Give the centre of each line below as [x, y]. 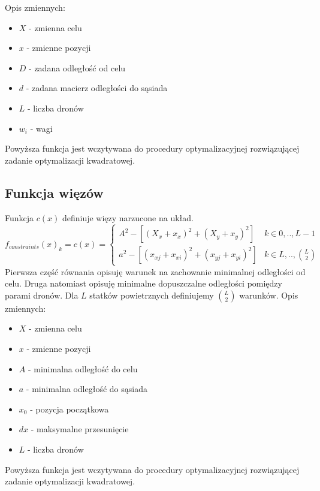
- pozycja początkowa [70, 409]
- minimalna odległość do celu [83, 368]
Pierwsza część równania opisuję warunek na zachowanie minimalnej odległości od [155, 271]
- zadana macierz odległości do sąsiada [97, 88]
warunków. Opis [269, 295]
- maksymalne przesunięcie [80, 429]
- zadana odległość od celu [77, 67]
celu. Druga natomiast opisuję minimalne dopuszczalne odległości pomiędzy [144, 283]
